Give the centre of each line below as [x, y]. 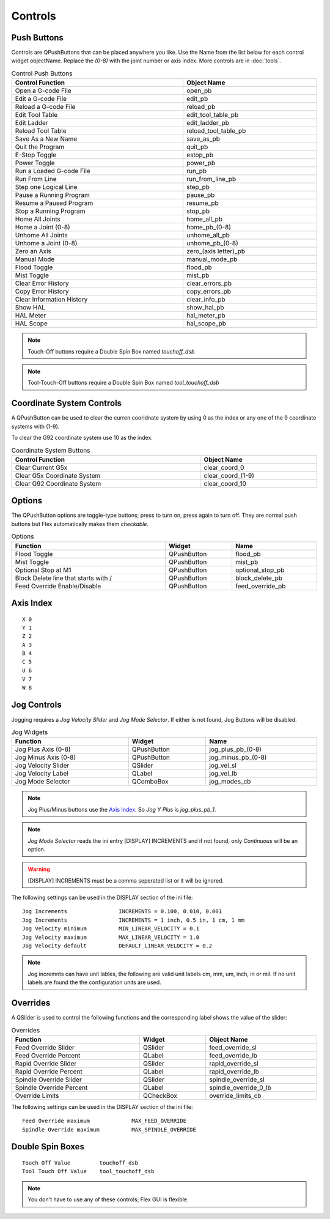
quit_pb [197, 147]
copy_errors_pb [209, 292]
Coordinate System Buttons [51, 450]
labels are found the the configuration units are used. [94, 982]
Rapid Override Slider [46, 1063]
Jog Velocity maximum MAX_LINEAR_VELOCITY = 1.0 [111, 937]
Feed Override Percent [48, 1055]
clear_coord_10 [225, 483]
